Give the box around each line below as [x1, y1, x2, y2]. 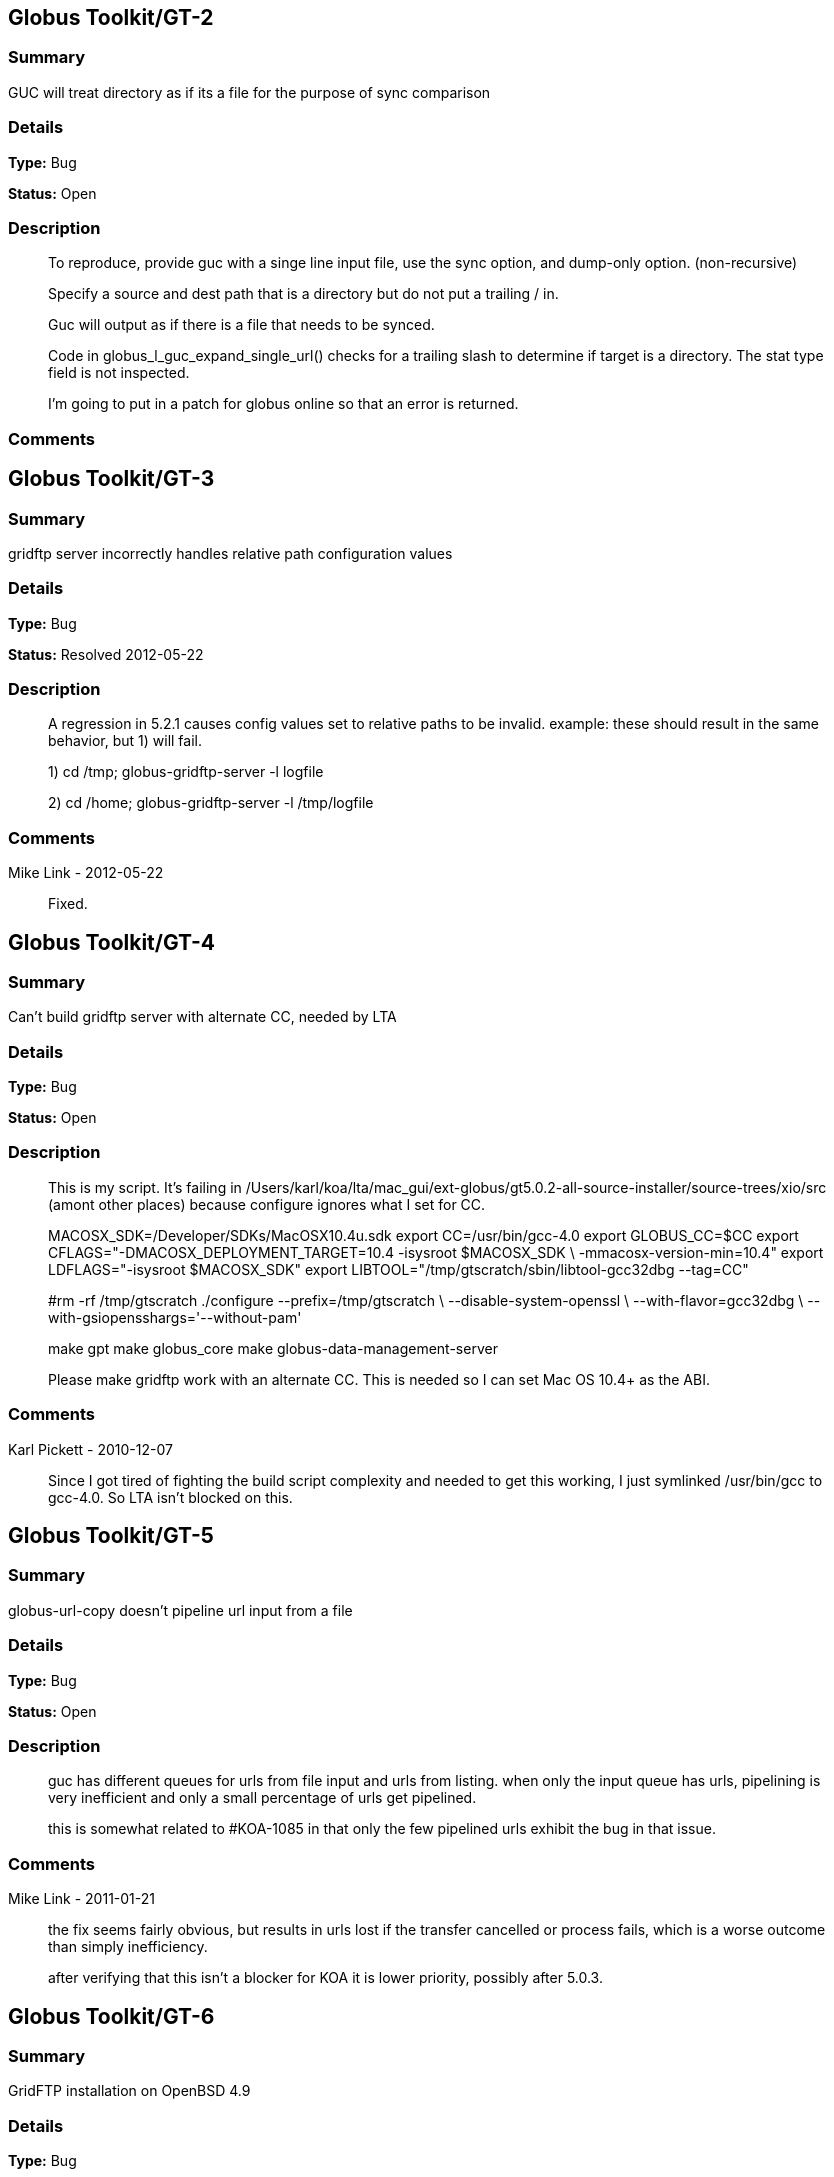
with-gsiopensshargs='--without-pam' [48, 1308, 302, 1326]
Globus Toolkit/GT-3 [8, 466, 215, 492]
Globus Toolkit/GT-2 [8, 5, 214, 30]
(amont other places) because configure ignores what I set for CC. [48, 1195, 486, 1213]
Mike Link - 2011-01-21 [8, 1890, 156, 1908]
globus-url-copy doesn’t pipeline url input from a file [8, 1601, 353, 1619]
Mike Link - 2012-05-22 [8, 864, 164, 882]
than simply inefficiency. [48, 1938, 208, 1956]
